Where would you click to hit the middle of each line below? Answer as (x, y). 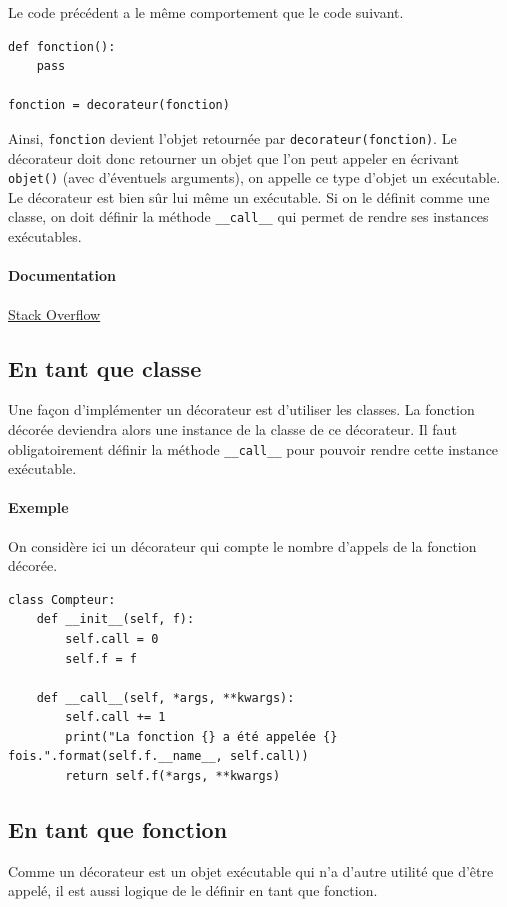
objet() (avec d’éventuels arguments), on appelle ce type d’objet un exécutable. (254, 177)
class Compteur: (62, 599)
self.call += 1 (115, 717)
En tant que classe (105, 367)
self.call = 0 (112, 638)
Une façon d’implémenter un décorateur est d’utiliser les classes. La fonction (241, 409)
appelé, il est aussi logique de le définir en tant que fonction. (193, 890)
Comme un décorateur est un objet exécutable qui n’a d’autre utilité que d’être (251, 870)
